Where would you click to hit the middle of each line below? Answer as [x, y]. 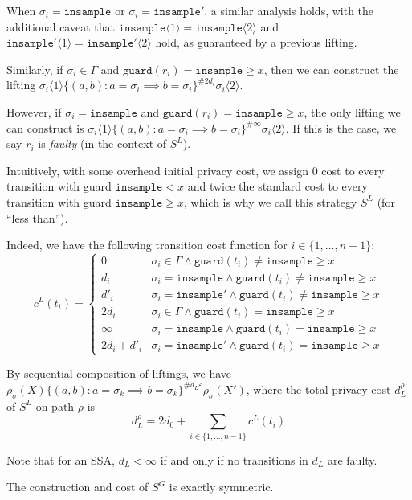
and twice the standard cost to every [277, 186]
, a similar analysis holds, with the [289, 10]
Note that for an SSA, [61, 459]
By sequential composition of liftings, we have [119, 373]
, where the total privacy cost [318, 389]
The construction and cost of [78, 487]
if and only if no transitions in [234, 459]
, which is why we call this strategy [271, 201]
